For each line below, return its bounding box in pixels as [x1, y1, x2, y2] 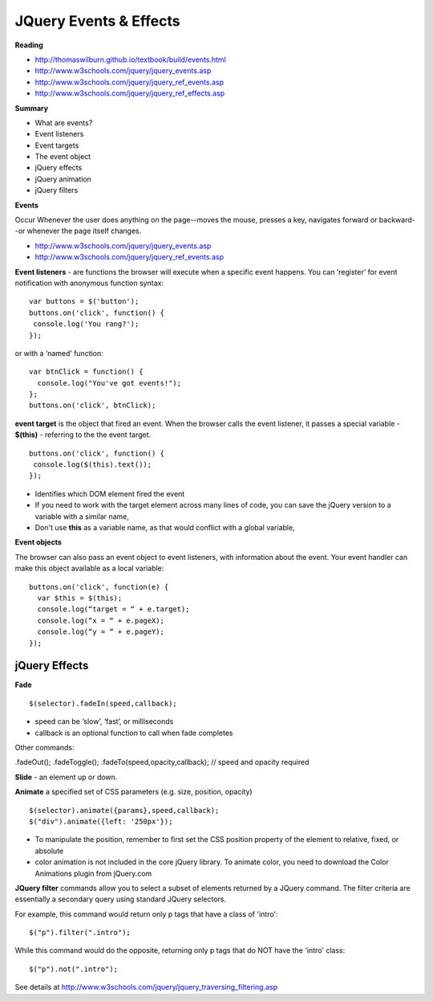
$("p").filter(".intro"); [29, 928, 132, 938]
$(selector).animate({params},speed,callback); [29, 806, 220, 815]
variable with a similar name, [34, 511, 130, 521]
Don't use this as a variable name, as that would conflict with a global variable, [34, 523, 296, 532]
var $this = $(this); [37, 593, 123, 603]
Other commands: [14, 742, 75, 752]
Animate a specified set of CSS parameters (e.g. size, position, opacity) [14, 787, 253, 797]
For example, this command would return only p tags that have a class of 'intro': [14, 909, 278, 919]
